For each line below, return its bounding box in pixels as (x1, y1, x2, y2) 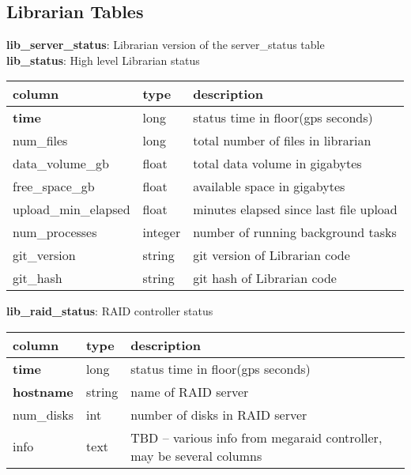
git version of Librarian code (193, 246, 350, 265)
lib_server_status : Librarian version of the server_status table (6, 36, 325, 53)
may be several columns (130, 446, 262, 465)
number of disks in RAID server (130, 405, 307, 424)
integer (142, 223, 181, 242)
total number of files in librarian (193, 131, 371, 150)
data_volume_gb (13, 154, 109, 173)
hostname (13, 382, 74, 401)
